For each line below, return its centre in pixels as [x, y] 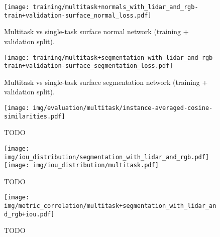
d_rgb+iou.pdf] [29, 214]
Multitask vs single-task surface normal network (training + [96, 31]
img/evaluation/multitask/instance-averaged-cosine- [123, 108]
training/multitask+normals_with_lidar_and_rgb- [116, 7]
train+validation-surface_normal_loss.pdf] [78, 15]
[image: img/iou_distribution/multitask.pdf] [81, 165]
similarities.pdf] [35, 116]
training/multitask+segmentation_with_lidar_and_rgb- [125, 57]
